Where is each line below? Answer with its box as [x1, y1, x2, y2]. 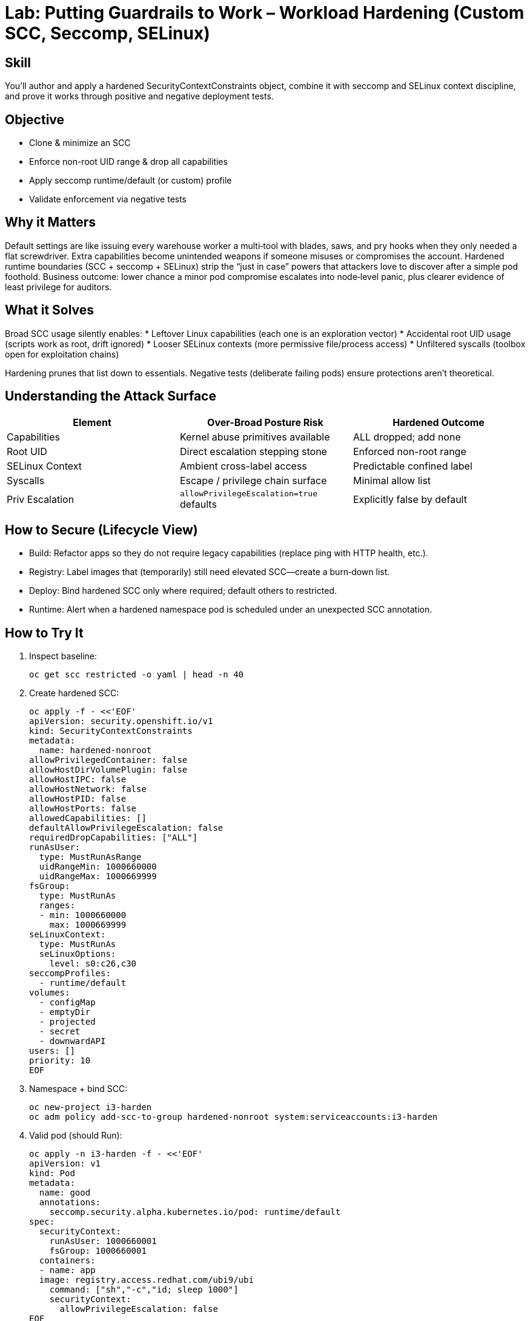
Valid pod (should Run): [29, 1130, 122, 1141]
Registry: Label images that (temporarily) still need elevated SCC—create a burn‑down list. [29, 567, 390, 577]
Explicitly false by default [353, 493, 467, 506]
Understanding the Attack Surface [5, 388, 216, 404]
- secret [39, 1027, 81, 1037]
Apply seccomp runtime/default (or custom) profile [29, 175, 232, 186]
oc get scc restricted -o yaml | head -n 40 [29, 670, 244, 680]
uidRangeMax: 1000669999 [39, 871, 157, 882]
